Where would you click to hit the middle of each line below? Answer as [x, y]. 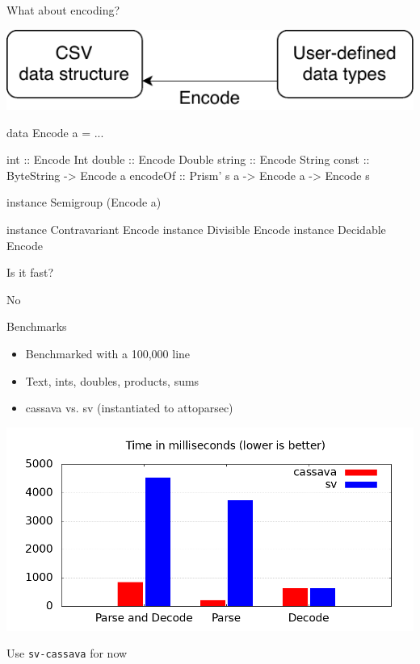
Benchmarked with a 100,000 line [108, 354]
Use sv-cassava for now [67, 653]
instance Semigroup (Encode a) [84, 202]
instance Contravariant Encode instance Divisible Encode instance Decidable [196, 230]
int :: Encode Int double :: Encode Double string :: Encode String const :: [188, 159]
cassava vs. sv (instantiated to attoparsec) [129, 408]
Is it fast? [30, 272]
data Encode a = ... [55, 132]
